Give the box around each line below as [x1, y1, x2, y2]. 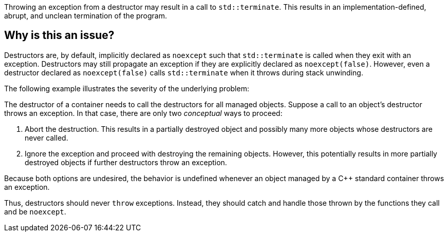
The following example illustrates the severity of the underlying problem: [4, 84, 249, 93]
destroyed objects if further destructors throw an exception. [25, 158, 227, 167]
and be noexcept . [4, 207, 66, 216]
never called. [25, 133, 68, 142]
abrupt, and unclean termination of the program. [4, 11, 167, 20]
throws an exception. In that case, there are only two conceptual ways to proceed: [4, 108, 283, 117]
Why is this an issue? [4, 29, 115, 42]
